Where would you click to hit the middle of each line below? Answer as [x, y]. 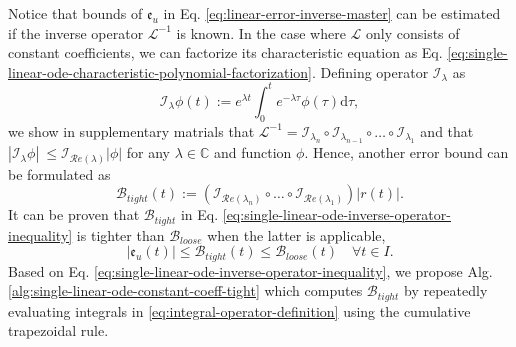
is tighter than [120, 234]
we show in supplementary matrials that [131, 130]
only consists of [413, 32]
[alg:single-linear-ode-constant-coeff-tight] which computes [185, 290]
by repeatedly [446, 290]
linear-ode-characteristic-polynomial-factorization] [160, 71]
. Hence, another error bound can [406, 152]
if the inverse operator [76, 32]
